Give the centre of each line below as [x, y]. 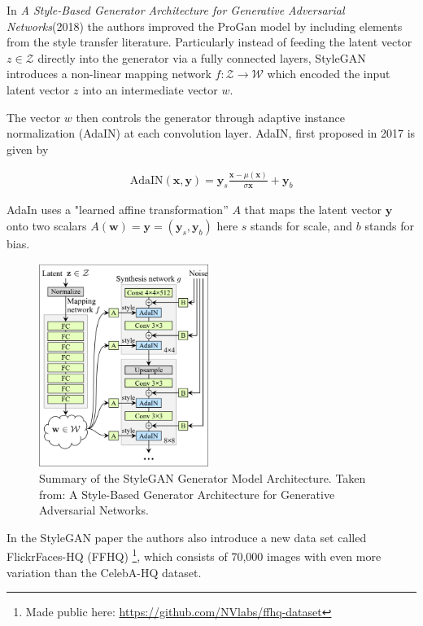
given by [28, 149]
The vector [34, 117]
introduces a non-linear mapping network [109, 74]
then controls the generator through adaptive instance [211, 117]
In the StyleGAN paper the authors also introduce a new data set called [187, 537]
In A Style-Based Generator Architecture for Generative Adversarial [176, 10]
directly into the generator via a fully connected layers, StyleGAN [202, 57]
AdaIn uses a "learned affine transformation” [118, 210]
